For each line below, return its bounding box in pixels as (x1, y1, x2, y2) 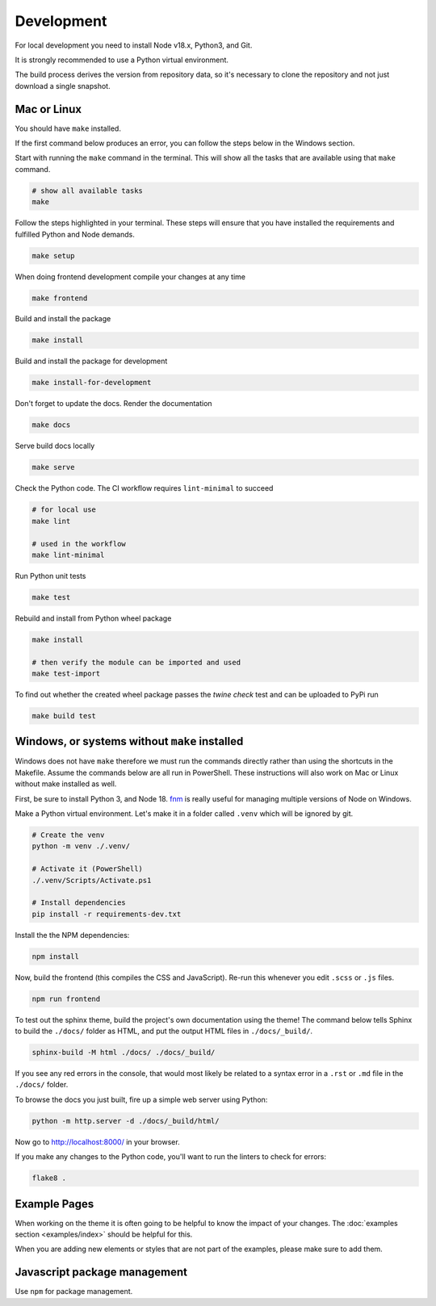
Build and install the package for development (15, 356, 168, 366)
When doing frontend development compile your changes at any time (15, 271, 246, 282)
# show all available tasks (31, 186, 143, 195)
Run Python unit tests (15, 571, 86, 580)
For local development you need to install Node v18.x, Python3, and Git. (15, 40, 253, 50)
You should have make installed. (15, 123, 121, 133)
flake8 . (31, 1174, 67, 1183)
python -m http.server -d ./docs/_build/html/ (31, 1116, 220, 1125)
